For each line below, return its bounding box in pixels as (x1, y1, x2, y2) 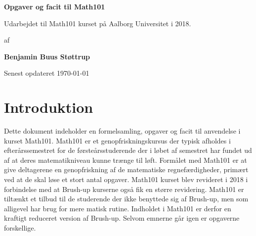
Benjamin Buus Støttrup (4, 51, 90, 61)
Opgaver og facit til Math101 (4, 1, 105, 11)
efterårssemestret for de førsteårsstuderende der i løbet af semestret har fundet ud (4, 145, 252, 155)
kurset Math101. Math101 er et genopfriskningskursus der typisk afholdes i (4, 135, 231, 145)
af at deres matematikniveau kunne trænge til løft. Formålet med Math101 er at (4, 154, 247, 165)
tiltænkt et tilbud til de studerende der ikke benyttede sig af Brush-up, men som (4, 193, 249, 204)
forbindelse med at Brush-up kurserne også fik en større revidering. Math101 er (4, 184, 244, 194)
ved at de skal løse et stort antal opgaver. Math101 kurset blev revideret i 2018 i (4, 174, 248, 185)
